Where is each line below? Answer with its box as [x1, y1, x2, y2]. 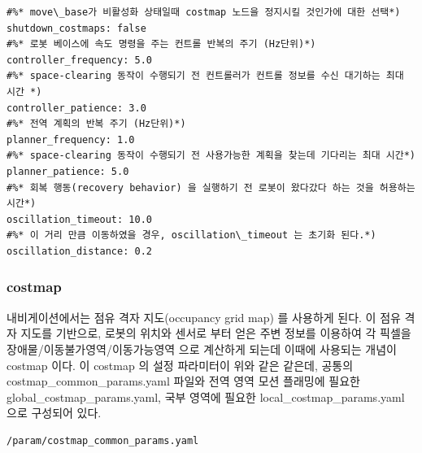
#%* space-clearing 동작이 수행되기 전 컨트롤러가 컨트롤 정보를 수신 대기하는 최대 [7, 70, 404, 82]
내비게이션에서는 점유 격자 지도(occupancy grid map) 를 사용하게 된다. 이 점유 [7, 308, 401, 325]
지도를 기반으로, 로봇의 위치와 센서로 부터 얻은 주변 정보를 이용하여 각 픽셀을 [20, 325, 411, 342]
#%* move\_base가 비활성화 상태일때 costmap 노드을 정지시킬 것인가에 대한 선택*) [7, 7, 401, 18]
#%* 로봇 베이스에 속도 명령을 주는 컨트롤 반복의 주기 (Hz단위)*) [7, 38, 316, 50]
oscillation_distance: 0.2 [7, 245, 152, 257]
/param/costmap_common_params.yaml [7, 434, 199, 446]
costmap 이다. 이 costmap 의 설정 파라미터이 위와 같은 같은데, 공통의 [7, 356, 354, 373]
